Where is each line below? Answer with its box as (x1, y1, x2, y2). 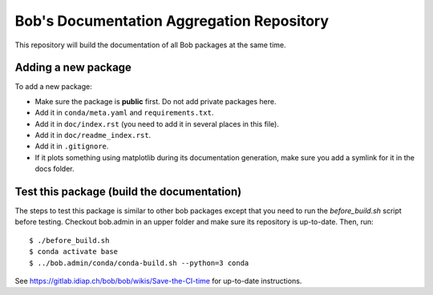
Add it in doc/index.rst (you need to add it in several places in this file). (34, 119, 280, 128)
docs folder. (34, 164, 75, 174)
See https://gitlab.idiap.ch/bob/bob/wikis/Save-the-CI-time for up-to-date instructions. (14, 277, 302, 286)
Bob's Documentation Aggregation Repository (14, 12, 329, 30)
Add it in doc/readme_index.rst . (34, 131, 152, 140)
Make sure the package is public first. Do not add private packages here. (34, 96, 277, 106)
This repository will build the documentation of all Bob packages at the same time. (14, 40, 286, 50)
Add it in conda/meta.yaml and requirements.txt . (34, 108, 214, 118)
